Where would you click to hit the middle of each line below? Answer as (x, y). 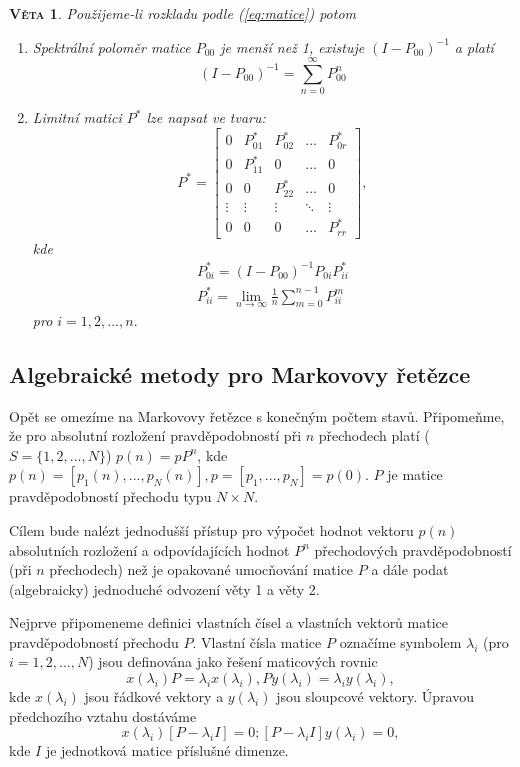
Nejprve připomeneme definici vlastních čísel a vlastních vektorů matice (228, 622)
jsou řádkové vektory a (154, 696)
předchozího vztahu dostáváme (103, 715)
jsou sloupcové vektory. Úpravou (375, 696)
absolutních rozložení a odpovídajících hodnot (149, 549)
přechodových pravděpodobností (413, 549)
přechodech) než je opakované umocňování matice (201, 569)
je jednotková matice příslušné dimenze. (167, 750)
